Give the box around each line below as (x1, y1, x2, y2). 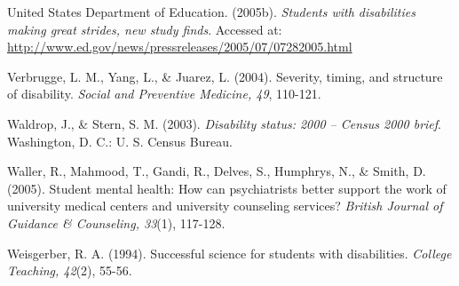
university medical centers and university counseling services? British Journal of (7, 196, 443, 215)
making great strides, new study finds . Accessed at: (7, 20, 282, 38)
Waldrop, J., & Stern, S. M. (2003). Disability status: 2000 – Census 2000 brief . (7, 114, 441, 132)
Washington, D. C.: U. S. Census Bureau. (7, 131, 233, 150)
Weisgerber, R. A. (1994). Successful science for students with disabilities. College (7, 243, 452, 262)
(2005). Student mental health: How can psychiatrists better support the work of (7, 179, 447, 197)
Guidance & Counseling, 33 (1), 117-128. (7, 213, 226, 232)
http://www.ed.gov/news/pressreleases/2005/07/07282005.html (7, 37, 352, 56)
